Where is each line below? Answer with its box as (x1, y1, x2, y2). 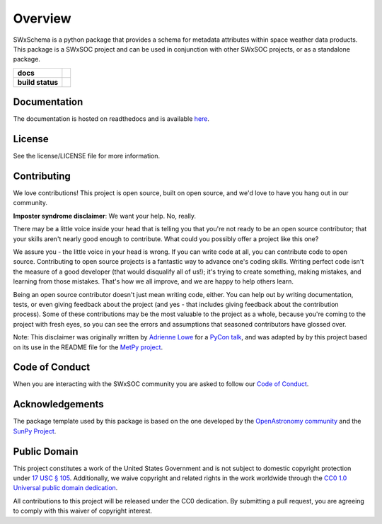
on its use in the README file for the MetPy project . (13, 343, 163, 351)
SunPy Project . (13, 426, 57, 435)
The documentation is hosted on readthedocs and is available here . (13, 115, 210, 123)
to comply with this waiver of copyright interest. (13, 506, 152, 516)
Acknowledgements (13, 398, 104, 410)
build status (17, 77, 59, 87)
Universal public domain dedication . (13, 484, 118, 492)
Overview (13, 11, 71, 26)
